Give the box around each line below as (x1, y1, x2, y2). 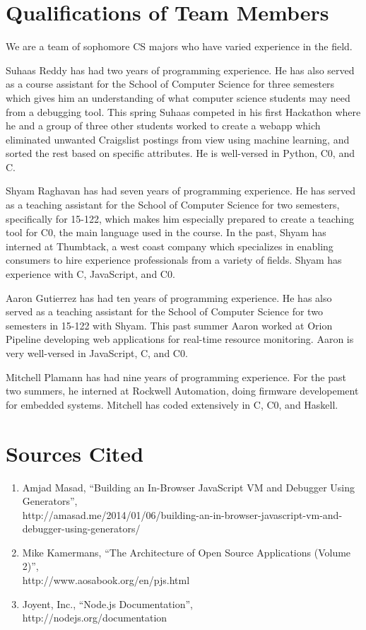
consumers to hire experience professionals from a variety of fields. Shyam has (6, 252, 342, 267)
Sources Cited (6, 438, 144, 467)
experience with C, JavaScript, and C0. (6, 267, 175, 281)
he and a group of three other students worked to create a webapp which (6, 118, 321, 133)
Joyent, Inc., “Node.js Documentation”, (22, 596, 193, 611)
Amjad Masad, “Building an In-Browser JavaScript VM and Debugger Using (22, 479, 355, 494)
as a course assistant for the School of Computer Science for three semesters (6, 76, 335, 91)
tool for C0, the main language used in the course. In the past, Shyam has (6, 225, 326, 240)
